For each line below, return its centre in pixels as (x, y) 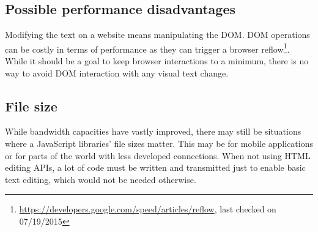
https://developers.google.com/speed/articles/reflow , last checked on (148, 209)
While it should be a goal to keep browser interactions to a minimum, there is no (157, 61)
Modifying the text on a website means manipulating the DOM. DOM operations (157, 35)
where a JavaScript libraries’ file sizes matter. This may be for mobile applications (159, 144)
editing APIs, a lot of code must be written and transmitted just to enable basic (155, 167)
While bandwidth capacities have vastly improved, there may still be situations (153, 131)
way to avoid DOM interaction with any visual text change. (117, 73)
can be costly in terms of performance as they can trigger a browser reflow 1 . (147, 48)
